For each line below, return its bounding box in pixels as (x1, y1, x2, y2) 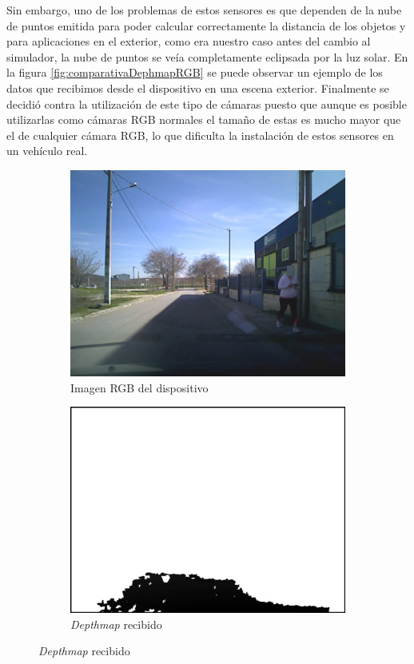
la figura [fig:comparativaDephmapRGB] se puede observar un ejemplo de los (6, 64, 383, 81)
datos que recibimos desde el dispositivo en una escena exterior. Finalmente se (6, 79, 389, 96)
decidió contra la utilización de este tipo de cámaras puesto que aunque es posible (6, 95, 407, 112)
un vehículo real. (6, 142, 88, 159)
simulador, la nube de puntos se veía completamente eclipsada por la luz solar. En (6, 48, 408, 65)
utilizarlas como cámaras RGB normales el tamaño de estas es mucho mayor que (6, 111, 401, 128)
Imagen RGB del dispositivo (70, 379, 209, 396)
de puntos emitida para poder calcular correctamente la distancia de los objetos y (6, 17, 406, 34)
